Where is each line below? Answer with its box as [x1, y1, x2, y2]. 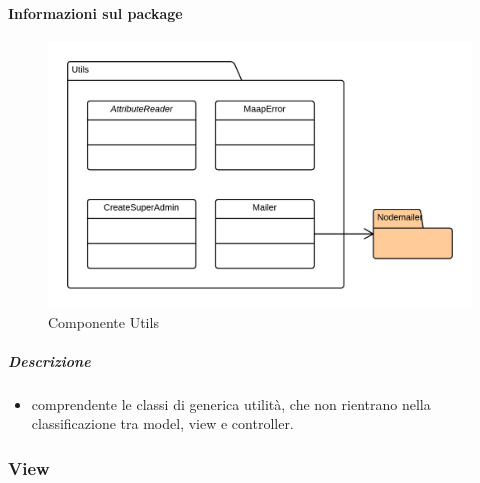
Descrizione [8, 350, 91, 371]
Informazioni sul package [8, 2, 183, 23]
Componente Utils [48, 311, 159, 332]
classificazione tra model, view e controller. [31, 413, 294, 434]
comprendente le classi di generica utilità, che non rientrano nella [31, 393, 431, 414]
